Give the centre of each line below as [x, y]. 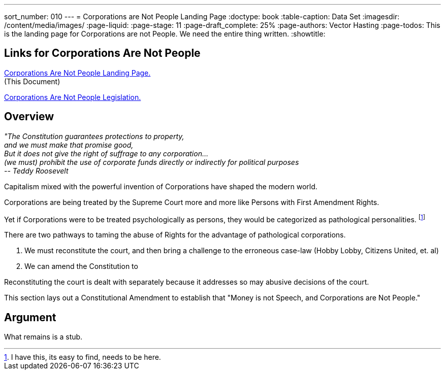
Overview [29, 117]
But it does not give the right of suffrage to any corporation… [106, 153]
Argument [30, 317]
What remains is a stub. [43, 337]
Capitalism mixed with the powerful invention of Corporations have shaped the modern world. [161, 186]
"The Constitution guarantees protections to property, [94, 136]
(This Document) [32, 81]
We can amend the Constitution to [81, 266]
